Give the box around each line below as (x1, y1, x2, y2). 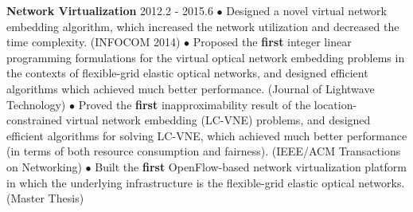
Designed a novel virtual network (226, 2, 388, 18)
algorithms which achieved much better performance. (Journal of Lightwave (6, 80, 375, 96)
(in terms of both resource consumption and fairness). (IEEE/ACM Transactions (6, 143, 401, 159)
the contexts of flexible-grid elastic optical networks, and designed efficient (6, 65, 368, 81)
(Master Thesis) (6, 190, 84, 206)
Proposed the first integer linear (193, 33, 352, 50)
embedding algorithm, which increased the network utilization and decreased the (6, 18, 399, 34)
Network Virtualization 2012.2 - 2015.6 (6, 2, 213, 18)
